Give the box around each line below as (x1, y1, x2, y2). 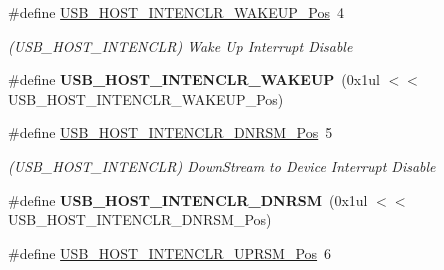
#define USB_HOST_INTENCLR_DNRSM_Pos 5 (8, 122, 333, 143)
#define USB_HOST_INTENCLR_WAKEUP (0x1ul (8, 69, 380, 90)
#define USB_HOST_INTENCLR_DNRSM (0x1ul (8, 189, 368, 210)
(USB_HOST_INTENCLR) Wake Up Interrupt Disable (8, 35, 353, 56)
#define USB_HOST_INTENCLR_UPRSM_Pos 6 (8, 242, 332, 263)
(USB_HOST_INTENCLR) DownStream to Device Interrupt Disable (8, 155, 436, 176)
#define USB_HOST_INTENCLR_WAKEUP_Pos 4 (8, 2, 344, 22)
